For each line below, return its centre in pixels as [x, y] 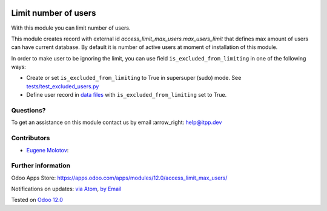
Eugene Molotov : [48, 150]
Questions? [28, 111]
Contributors [31, 138]
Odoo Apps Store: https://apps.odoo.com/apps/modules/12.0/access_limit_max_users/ [119, 178]
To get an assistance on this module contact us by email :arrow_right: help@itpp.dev [117, 122]
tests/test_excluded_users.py [63, 86]
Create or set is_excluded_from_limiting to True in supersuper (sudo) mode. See [134, 78]
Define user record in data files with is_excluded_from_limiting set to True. [127, 95]
